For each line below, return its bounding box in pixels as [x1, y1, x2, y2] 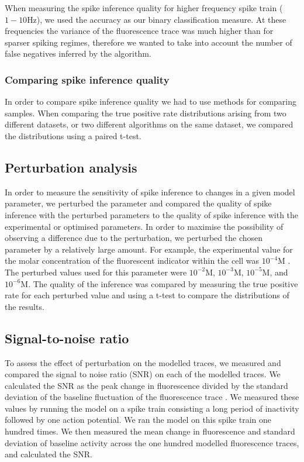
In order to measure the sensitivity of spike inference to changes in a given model [5, 185, 295, 198]
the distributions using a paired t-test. [5, 129, 141, 142]
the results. [5, 300, 44, 312]
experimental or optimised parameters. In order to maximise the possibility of [5, 220, 284, 232]
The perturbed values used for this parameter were [5, 266, 187, 278]
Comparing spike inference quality [5, 72, 170, 87]
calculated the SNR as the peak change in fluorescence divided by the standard [5, 379, 288, 391]
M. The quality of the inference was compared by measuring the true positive [20, 277, 298, 289]
